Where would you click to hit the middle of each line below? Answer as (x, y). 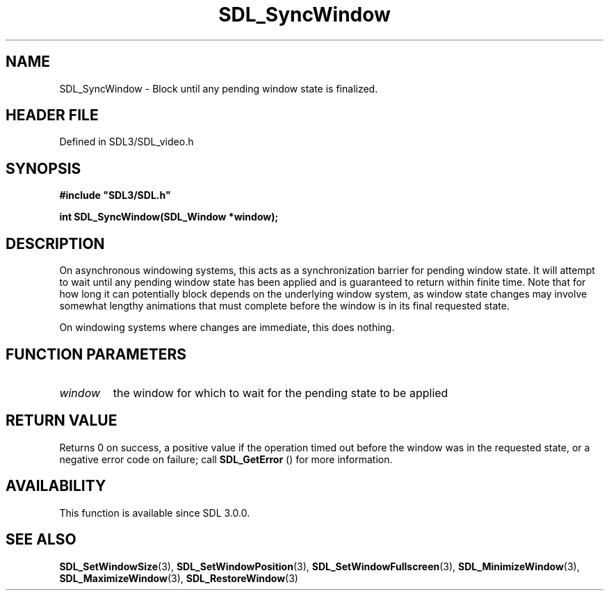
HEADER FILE (52, 115)
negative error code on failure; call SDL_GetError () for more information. (226, 459)
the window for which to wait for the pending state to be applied (281, 393)
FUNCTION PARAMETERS (96, 354)
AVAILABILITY (56, 486)
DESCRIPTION (55, 243)
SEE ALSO (41, 540)
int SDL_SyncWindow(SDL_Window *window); (169, 217)
